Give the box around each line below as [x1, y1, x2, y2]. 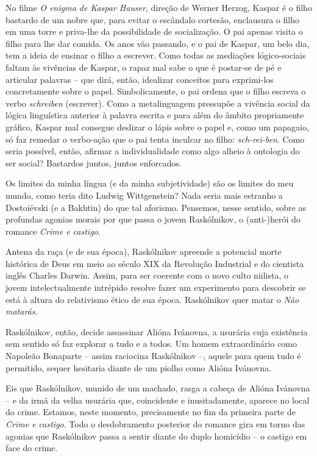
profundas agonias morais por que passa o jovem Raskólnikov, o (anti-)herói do [5, 213, 301, 226]
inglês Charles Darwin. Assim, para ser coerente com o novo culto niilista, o [5, 269, 288, 282]
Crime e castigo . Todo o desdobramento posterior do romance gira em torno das [5, 418, 305, 430]
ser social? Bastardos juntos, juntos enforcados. [5, 156, 182, 169]
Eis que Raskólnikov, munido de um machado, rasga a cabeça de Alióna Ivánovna [5, 382, 310, 394]
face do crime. [5, 441, 58, 454]
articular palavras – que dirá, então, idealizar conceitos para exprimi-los [5, 73, 274, 85]
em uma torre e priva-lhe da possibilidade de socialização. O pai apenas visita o [5, 25, 303, 38]
